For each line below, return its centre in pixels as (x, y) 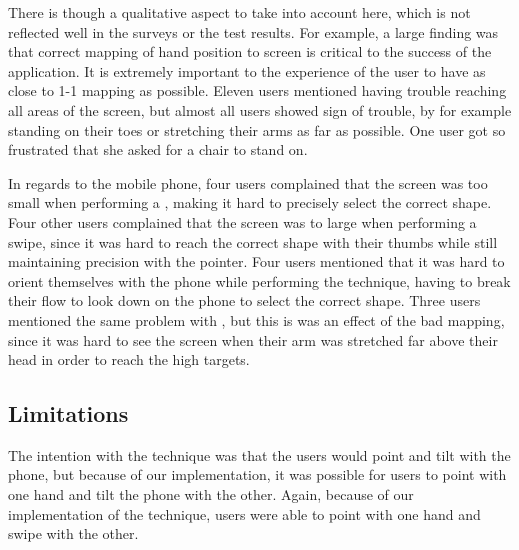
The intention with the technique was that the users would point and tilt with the (259, 454)
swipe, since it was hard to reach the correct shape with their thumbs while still (253, 241)
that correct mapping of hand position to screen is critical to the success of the (250, 51)
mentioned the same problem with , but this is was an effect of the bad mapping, (256, 319)
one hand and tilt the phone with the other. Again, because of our (211, 494)
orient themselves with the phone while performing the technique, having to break (259, 280)
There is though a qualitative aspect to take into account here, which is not (239, 12)
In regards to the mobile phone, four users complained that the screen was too (248, 182)
